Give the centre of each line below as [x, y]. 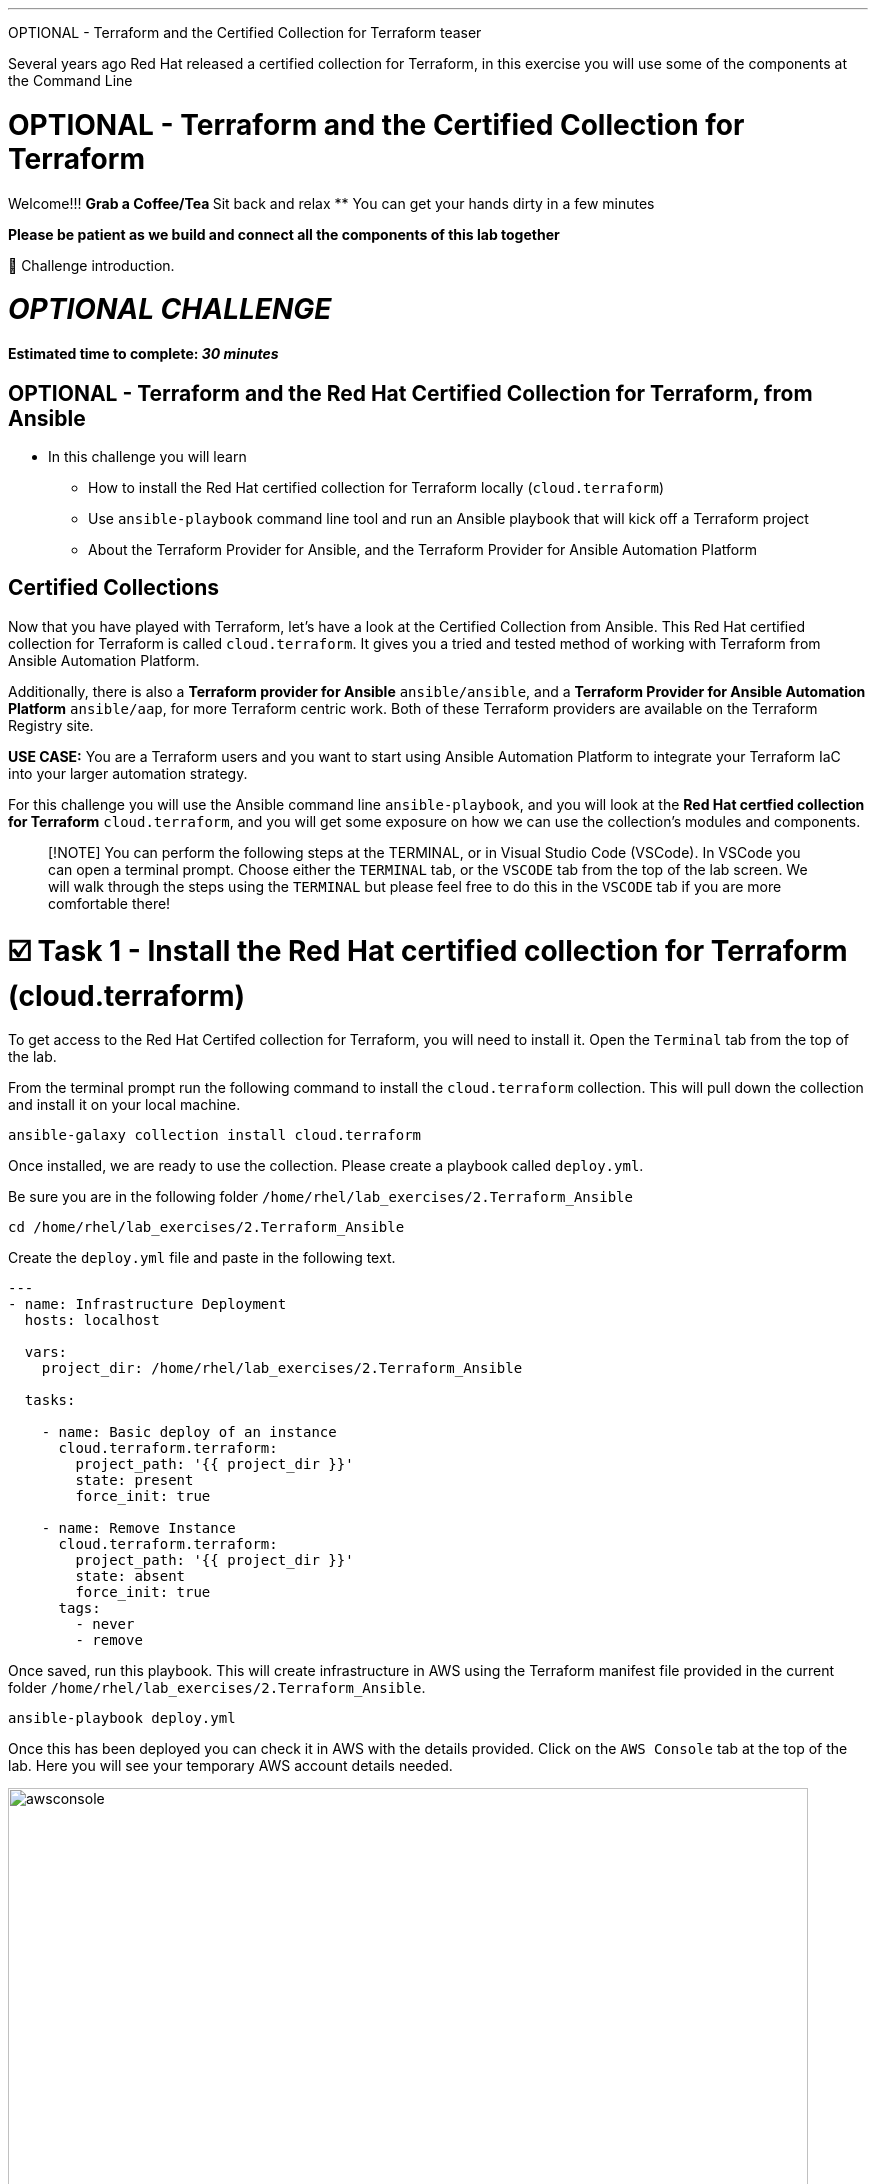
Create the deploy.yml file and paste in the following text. [202, 1258]
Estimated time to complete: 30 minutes [143, 353]
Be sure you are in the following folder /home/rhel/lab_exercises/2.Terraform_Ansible [320, 1197]
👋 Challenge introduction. [91, 265]
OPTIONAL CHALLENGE [170, 309]
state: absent [130, 1576]
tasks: [50, 1400]
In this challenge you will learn [147, 457]
